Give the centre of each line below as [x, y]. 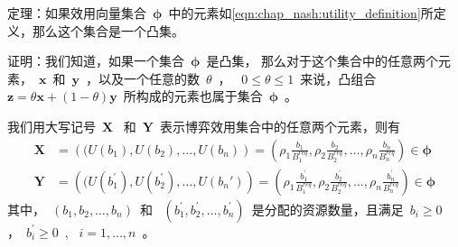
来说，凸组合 [338, 78]
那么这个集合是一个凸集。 [108, 30]
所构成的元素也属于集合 [193, 96]
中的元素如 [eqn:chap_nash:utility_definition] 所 [301, 13]
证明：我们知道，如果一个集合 [96, 61]
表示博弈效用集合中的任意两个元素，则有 [280, 126]
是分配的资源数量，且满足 [327, 209]
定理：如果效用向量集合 [77, 13]
